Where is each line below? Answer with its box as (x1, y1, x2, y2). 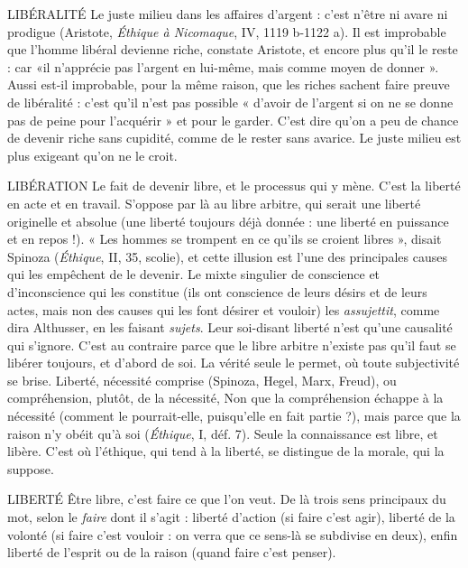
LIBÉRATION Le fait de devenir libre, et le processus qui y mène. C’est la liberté (7, 176, 461, 195)
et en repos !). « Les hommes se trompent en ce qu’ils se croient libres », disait (7, 229, 442, 248)
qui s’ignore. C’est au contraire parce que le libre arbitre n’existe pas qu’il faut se (7, 335, 456, 354)
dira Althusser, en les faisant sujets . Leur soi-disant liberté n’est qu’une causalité (7, 318, 453, 337)
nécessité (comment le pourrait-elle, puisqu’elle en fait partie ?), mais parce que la (7, 406, 461, 425)
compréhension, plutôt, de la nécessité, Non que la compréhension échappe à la (7, 388, 444, 407)
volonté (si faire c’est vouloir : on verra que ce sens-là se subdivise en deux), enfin (7, 525, 458, 544)
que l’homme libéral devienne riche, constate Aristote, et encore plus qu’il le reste (7, 40, 458, 59)
